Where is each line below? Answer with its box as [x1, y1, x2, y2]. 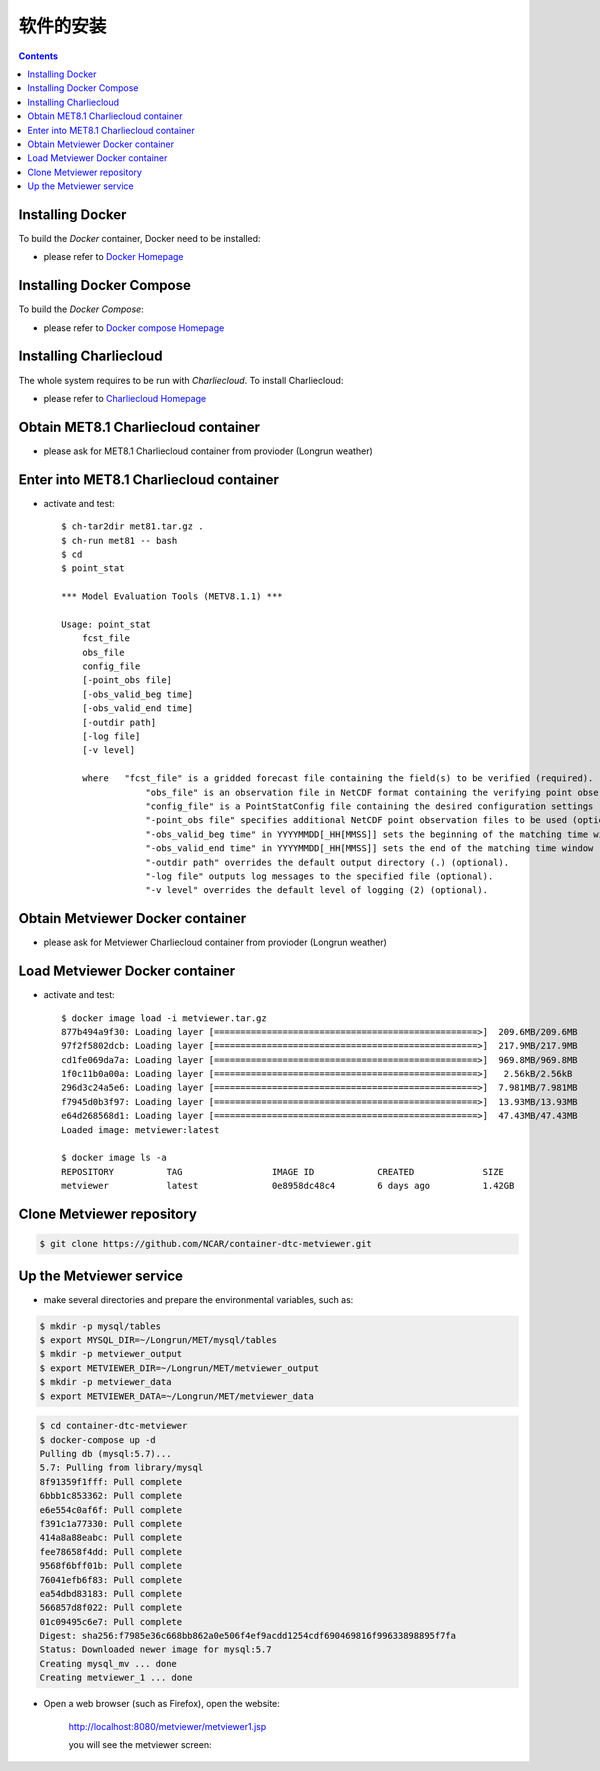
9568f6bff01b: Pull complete [39, 1560, 183, 1572]
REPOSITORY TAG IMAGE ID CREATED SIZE [61, 1166, 505, 1177]
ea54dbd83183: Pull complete [39, 1588, 183, 1599]
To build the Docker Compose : [18, 303, 144, 315]
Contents [18, 50, 59, 62]
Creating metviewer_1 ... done [39, 1672, 194, 1684]
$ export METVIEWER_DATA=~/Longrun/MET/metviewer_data [39, 1390, 314, 1402]
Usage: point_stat [61, 618, 152, 630]
